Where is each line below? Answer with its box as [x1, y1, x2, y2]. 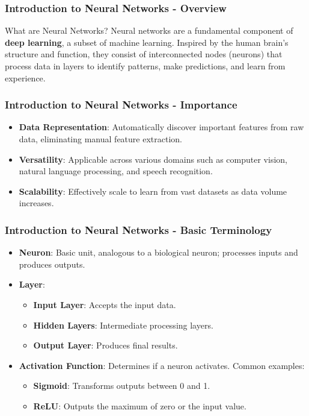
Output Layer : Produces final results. [33, 339, 178, 351]
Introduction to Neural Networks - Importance [5, 97, 237, 112]
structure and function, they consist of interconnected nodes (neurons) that [5, 48, 283, 60]
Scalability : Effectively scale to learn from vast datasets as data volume [19, 184, 287, 197]
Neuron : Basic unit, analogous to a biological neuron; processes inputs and [19, 246, 298, 259]
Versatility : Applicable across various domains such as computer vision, [19, 153, 287, 165]
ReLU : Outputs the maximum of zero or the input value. [33, 399, 246, 412]
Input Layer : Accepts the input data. [33, 298, 176, 310]
